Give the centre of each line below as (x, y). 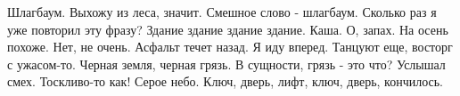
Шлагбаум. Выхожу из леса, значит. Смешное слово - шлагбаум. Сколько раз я (222, 12)
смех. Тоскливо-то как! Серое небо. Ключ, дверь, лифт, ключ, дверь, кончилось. (226, 81)
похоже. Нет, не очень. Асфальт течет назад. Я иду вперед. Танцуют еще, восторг (230, 47)
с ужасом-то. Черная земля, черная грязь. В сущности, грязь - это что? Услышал (226, 64)
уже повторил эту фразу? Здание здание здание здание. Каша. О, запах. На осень (228, 29)
